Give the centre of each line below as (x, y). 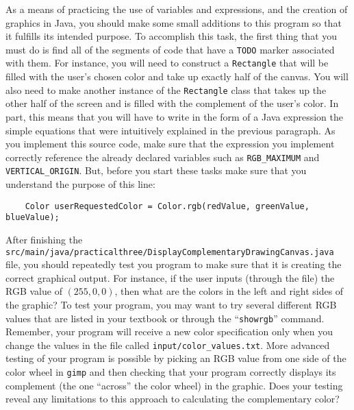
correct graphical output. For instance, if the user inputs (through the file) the (170, 277)
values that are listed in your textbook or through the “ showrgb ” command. (165, 318)
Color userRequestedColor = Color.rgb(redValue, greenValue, (167, 206)
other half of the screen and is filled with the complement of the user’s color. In (172, 103)
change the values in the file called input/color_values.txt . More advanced (168, 345)
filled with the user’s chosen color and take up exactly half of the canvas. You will (177, 76)
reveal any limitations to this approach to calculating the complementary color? (173, 399)
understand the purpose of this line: (80, 184)
